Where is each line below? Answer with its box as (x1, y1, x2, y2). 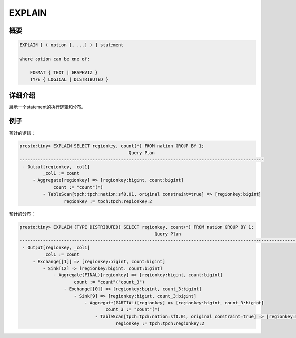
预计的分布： (9, 211, 36, 217)
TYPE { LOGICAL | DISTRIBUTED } (30, 77, 109, 82)
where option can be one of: (19, 56, 90, 62)
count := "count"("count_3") (74, 279, 145, 285)
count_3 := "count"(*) (105, 307, 160, 312)
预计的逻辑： (9, 130, 36, 135)
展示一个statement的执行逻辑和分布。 (9, 104, 86, 110)
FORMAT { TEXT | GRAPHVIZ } (30, 69, 98, 75)
